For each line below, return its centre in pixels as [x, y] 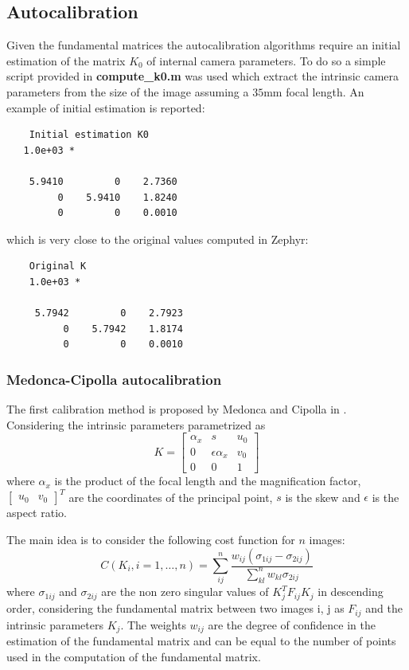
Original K [58, 266]
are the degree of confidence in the [292, 624]
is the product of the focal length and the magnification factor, [208, 481]
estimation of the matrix [66, 60]
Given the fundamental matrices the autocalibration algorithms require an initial [204, 45]
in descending [351, 592]
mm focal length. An [314, 91]
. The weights [153, 624]
